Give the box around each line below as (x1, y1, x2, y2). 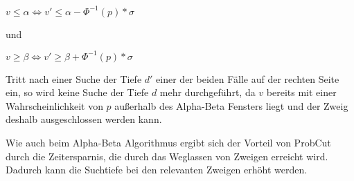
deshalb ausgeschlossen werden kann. (6, 112, 162, 126)
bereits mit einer (266, 85, 337, 99)
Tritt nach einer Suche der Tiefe (6, 71, 142, 86)
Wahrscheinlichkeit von (6, 98, 103, 113)
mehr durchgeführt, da (159, 85, 256, 99)
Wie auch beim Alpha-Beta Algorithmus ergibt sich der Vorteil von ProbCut (6, 135, 331, 149)
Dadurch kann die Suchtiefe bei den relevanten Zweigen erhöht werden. (6, 162, 308, 177)
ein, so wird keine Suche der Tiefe (6, 85, 149, 99)
